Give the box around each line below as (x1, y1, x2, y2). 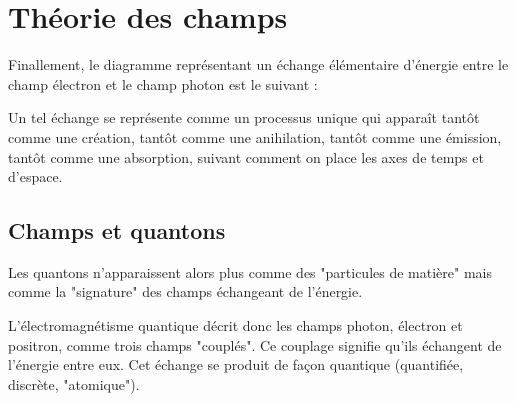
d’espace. (8, 166, 63, 187)
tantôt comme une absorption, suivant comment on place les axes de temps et (8, 146, 484, 167)
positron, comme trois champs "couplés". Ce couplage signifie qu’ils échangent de (8, 334, 502, 355)
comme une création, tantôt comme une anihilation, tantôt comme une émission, (8, 126, 502, 147)
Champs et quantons (8, 215, 226, 246)
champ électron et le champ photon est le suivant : (8, 73, 318, 94)
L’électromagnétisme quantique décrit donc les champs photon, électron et (8, 315, 463, 336)
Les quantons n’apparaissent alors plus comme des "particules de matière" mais (8, 261, 492, 282)
